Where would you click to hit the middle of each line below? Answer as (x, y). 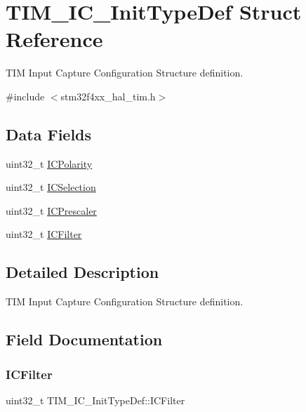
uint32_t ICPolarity (49, 163)
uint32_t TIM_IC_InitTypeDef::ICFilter (95, 400)
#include (25, 96)
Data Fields (49, 134)
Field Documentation (84, 339)
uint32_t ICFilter (44, 234)
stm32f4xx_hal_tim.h (108, 96)
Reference (54, 39)
